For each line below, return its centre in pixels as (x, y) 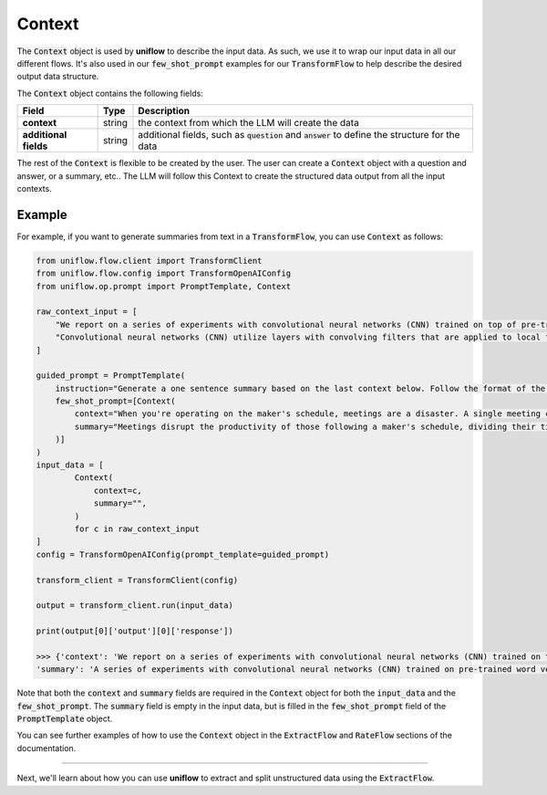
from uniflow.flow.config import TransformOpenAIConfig (164, 273)
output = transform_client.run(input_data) (135, 606)
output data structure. (58, 77)
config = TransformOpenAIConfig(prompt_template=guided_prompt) (183, 554)
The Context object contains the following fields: (110, 93)
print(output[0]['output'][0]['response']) (135, 631)
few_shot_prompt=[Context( (116, 401)
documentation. (46, 748)
